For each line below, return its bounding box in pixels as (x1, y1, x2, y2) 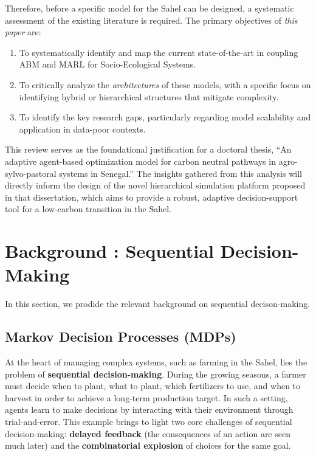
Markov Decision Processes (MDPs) (5, 327, 236, 346)
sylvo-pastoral (5, 167, 57, 179)
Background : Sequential (5, 238, 214, 263)
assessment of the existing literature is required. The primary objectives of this (5, 13, 298, 26)
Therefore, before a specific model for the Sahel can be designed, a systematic (5, 2, 294, 14)
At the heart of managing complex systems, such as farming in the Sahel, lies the (5, 356, 307, 368)
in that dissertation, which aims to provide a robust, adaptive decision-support (5, 190, 298, 203)
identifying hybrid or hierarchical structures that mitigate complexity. (19, 90, 279, 103)
